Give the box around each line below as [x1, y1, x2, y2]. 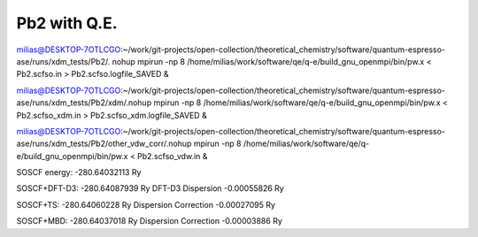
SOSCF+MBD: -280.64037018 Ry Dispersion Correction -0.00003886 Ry [16, 216, 283, 226]
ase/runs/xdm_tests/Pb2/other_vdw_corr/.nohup [16, 138, 192, 149]
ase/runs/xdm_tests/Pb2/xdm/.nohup [16, 97, 152, 108]
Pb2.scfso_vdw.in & [137, 150, 208, 161]
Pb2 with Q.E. [16, 13, 119, 33]
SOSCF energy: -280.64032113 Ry [16, 167, 142, 178]
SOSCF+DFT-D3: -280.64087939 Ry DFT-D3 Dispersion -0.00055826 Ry [16, 183, 285, 194]
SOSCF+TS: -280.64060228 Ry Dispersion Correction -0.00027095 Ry [16, 199, 276, 210]
